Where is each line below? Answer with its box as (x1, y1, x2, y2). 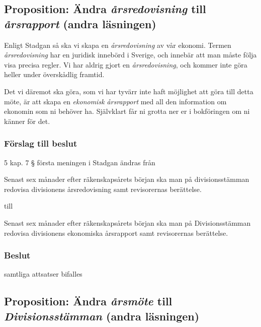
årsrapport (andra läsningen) (4, 16, 156, 31)
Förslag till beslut (4, 137, 77, 150)
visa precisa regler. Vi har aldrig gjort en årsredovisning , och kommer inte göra (4, 59, 247, 70)
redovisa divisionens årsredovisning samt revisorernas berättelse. (4, 183, 202, 194)
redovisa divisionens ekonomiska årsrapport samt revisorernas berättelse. (4, 227, 228, 238)
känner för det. (4, 115, 50, 126)
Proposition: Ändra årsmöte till (4, 293, 172, 309)
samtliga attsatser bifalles (4, 269, 82, 279)
